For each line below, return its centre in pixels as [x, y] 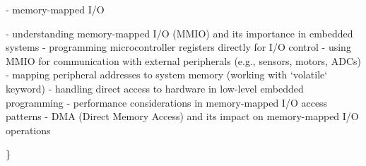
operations [28, 130]
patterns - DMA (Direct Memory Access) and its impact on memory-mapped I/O [182, 116]
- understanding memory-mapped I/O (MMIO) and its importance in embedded [179, 33]
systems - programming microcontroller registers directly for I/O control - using [178, 47]
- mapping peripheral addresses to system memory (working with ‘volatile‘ [167, 75]
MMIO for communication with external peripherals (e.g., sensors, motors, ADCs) [183, 60]
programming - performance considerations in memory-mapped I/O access [167, 102]
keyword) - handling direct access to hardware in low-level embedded [155, 88]
